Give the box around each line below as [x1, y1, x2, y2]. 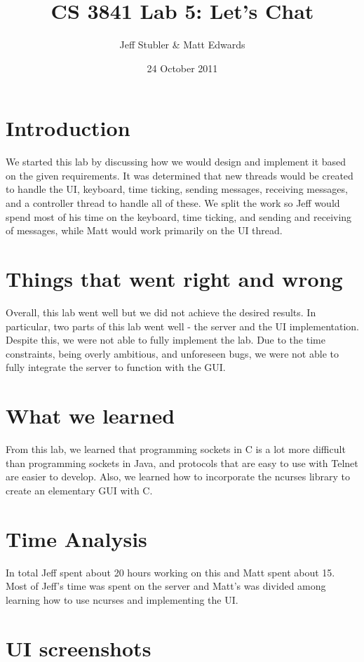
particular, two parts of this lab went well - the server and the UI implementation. [6, 318, 360, 333]
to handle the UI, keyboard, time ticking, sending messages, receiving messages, [6, 182, 348, 196]
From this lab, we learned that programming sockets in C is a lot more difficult [6, 442, 346, 457]
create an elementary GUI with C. [6, 482, 153, 497]
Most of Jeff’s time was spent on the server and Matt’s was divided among [6, 579, 326, 593]
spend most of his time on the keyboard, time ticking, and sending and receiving [6, 209, 352, 224]
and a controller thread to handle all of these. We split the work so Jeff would [6, 196, 340, 210]
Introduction [6, 114, 130, 142]
